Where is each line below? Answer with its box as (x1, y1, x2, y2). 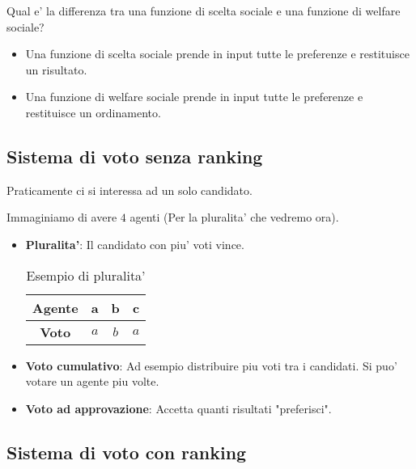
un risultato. (25, 61, 87, 78)
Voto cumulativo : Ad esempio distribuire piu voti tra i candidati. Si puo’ (25, 357, 397, 374)
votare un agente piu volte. (25, 373, 159, 390)
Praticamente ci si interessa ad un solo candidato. (6, 181, 253, 198)
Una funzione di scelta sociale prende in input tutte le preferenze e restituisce (25, 45, 410, 62)
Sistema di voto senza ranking (6, 143, 263, 168)
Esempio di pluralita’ (26, 265, 146, 285)
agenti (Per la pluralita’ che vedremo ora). (129, 209, 339, 226)
